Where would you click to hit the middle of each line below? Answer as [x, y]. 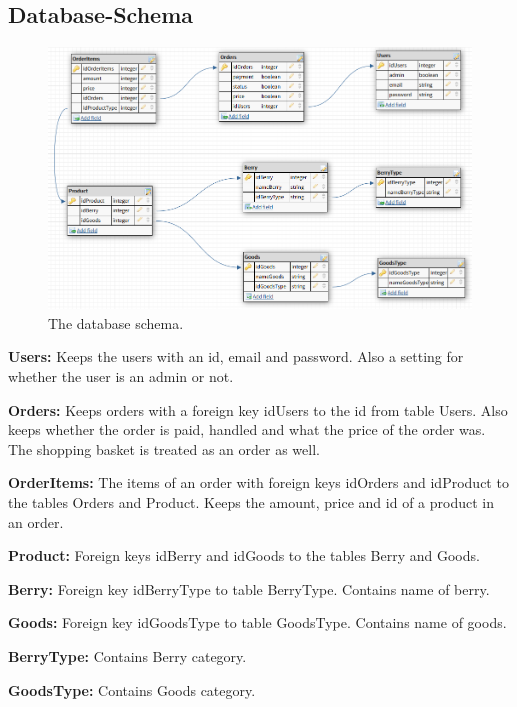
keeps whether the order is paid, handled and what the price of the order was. [247, 429]
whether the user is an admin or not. [121, 376]
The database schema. [116, 322]
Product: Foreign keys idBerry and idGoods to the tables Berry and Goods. [244, 555]
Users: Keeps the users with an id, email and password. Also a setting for [236, 356]
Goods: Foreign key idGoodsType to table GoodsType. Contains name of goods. [257, 622]
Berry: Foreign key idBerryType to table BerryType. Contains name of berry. [249, 588]
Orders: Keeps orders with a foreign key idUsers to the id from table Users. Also [258, 409]
